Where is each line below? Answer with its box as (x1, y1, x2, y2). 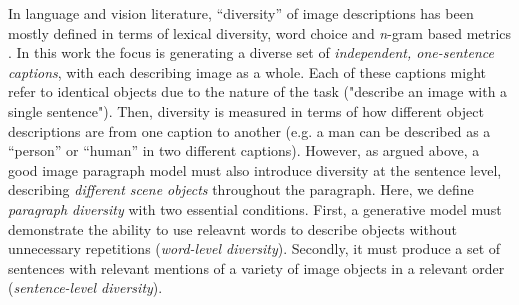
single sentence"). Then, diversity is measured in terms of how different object (8, 100, 484, 121)
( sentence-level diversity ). (8, 277, 163, 298)
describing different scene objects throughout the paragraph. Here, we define (8, 179, 474, 200)
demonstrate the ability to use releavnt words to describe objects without (8, 218, 457, 239)
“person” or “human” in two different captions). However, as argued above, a (8, 140, 480, 161)
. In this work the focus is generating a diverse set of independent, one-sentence (8, 42, 494, 63)
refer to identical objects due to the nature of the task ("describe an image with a (8, 81, 508, 102)
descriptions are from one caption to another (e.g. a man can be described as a (8, 120, 491, 141)
